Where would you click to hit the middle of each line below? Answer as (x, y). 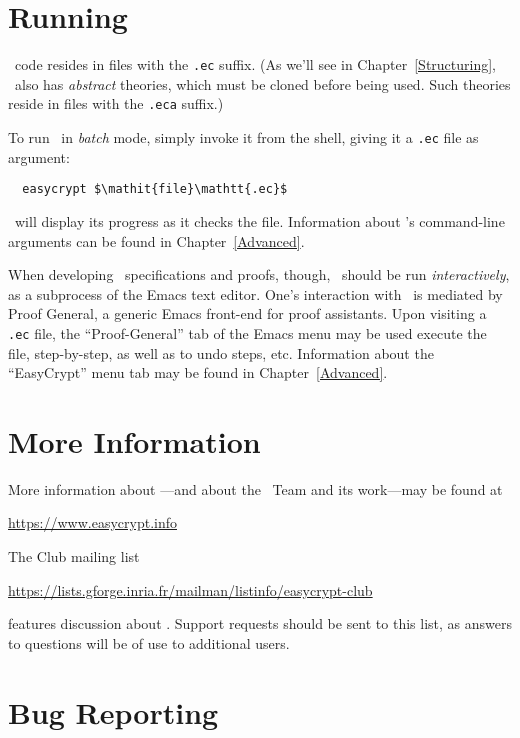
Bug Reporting (113, 711)
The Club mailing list (74, 556)
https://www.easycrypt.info (92, 522)
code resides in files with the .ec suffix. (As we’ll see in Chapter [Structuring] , (255, 64)
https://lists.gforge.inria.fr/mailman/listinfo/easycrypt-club (190, 589)
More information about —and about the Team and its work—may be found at (255, 488)
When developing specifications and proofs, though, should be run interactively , (259, 274)
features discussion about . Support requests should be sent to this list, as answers (260, 623)
